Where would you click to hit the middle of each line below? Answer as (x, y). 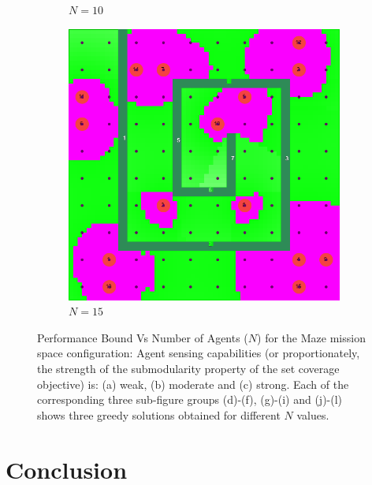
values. (313, 414)
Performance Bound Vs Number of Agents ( (143, 337)
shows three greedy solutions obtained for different (159, 414)
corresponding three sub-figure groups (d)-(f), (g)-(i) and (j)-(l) (190, 399)
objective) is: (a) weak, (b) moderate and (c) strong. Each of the (193, 384)
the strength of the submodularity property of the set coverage (188, 368)
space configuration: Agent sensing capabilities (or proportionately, (199, 353)
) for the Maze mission (311, 337)
